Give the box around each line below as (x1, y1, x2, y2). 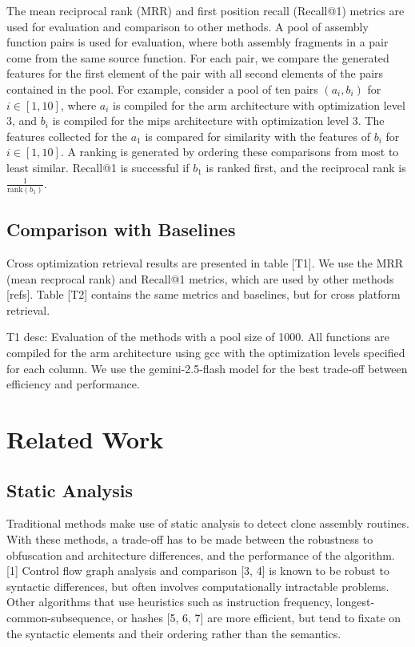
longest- (336, 593, 375, 610)
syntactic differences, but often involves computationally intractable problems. (6, 577, 389, 594)
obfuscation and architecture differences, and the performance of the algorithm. (6, 546, 395, 563)
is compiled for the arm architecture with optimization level (113, 96, 405, 113)
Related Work (6, 422, 164, 455)
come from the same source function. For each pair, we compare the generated (6, 49, 389, 66)
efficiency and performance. (6, 376, 140, 392)
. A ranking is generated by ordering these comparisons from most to (60, 143, 399, 160)
